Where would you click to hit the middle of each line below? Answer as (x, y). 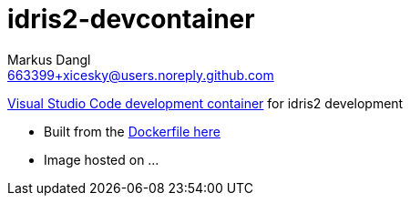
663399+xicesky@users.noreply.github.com (141, 75)
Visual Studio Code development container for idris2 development (205, 103)
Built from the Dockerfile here (132, 131)
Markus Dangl (49, 59)
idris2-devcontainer (131, 19)
